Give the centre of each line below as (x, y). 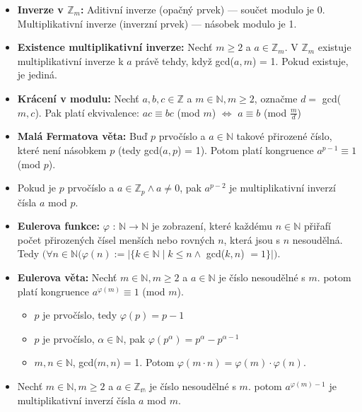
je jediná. (37, 75)
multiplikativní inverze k (70, 60)
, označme (276, 98)
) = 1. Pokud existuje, (300, 60)
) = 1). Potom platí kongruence (245, 149)
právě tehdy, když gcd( (185, 60)
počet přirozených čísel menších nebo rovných (116, 239)
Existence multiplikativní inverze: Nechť (115, 47)
